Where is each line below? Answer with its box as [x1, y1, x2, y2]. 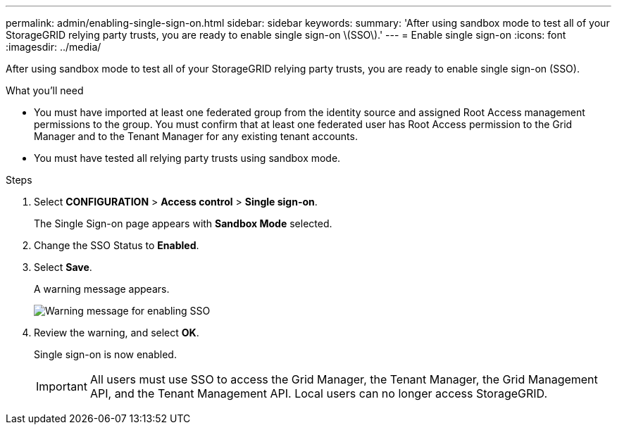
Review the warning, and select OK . [34, 327, 199, 339]
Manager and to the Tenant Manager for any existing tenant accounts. [34, 130, 358, 142]
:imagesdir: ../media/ [6, 41, 101, 53]
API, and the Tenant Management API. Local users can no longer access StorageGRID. [89, 386, 548, 400]
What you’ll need [6, 84, 84, 96]
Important [36, 379, 87, 393]
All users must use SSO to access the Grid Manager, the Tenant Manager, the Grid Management [89, 372, 598, 386]
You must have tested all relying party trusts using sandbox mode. [34, 152, 341, 164]
